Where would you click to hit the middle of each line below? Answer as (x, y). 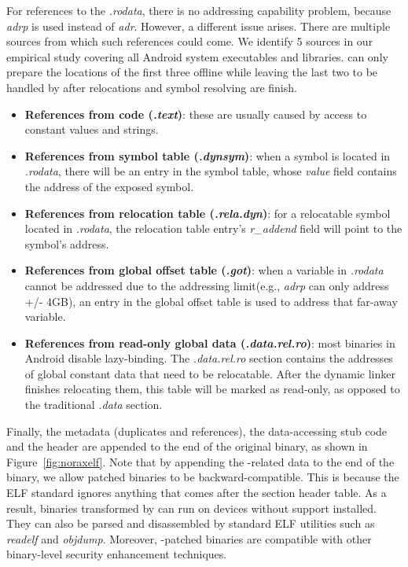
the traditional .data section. (94, 405)
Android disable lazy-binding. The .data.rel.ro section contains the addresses (209, 358)
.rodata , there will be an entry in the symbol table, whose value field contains (211, 171)
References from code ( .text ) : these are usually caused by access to (196, 114)
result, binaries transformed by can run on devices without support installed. (191, 508)
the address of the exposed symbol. (109, 186)
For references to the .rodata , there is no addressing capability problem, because (199, 10)
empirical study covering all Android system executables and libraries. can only (197, 56)
